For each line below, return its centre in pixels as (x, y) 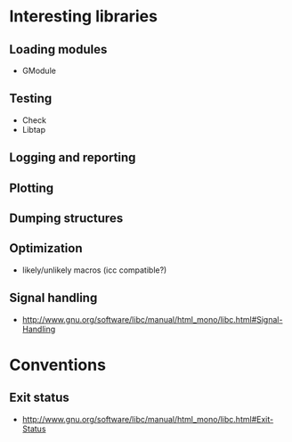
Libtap (34, 129)
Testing (31, 98)
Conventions (58, 365)
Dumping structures (66, 218)
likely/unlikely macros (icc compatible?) (94, 270)
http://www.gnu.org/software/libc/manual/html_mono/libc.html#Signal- (152, 319)
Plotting (32, 188)
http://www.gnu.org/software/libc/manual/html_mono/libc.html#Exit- (148, 419)
